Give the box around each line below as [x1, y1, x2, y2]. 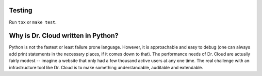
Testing [9, 6, 33, 14]
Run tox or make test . [9, 19, 57, 25]
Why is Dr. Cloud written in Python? [9, 32, 119, 40]
